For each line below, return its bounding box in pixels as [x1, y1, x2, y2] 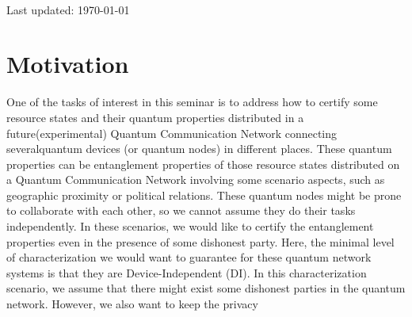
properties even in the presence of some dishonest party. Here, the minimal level [6, 233, 395, 250]
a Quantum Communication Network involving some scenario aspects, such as [6, 171, 385, 188]
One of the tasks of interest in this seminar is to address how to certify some [6, 94, 378, 110]
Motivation [6, 48, 129, 80]
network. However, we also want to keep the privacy [6, 296, 258, 312]
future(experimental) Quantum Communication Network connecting [6, 124, 338, 141]
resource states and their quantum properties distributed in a [6, 109, 304, 125]
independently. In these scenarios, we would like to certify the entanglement [6, 218, 374, 235]
